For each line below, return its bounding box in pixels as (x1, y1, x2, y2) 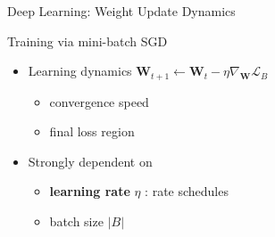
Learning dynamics (28, 61, 132, 80)
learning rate (49, 182, 130, 200)
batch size (49, 212, 104, 231)
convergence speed (49, 92, 149, 110)
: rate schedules (145, 182, 229, 200)
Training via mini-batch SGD (7, 31, 168, 50)
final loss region (49, 122, 135, 141)
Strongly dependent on (28, 151, 153, 170)
